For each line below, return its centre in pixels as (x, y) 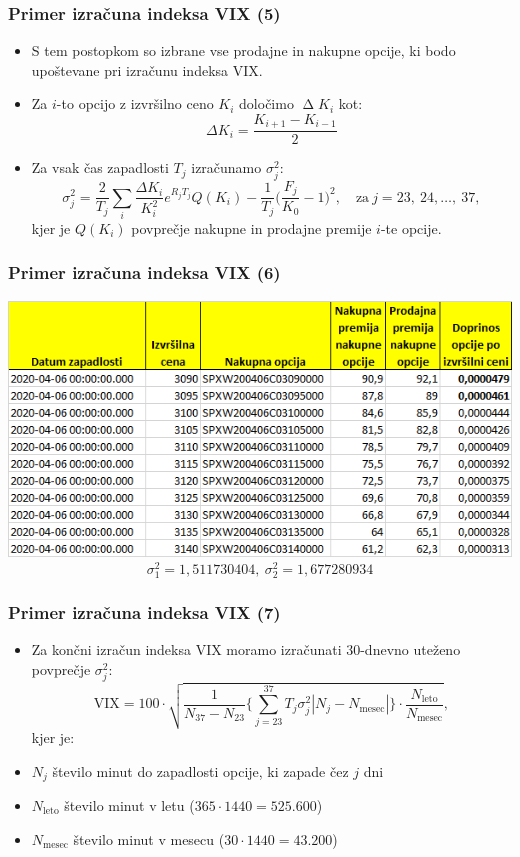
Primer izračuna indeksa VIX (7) (144, 612)
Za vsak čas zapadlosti (100, 167)
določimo (266, 103)
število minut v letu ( (129, 805)
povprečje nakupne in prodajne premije (251, 227)
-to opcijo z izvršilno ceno (135, 103)
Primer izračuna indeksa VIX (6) (144, 272)
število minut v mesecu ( (149, 838)
